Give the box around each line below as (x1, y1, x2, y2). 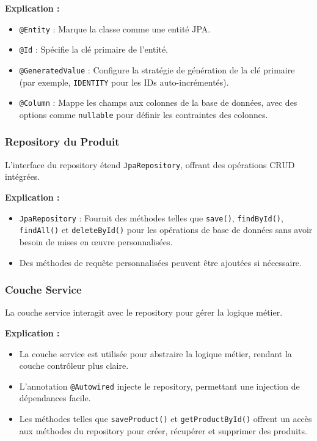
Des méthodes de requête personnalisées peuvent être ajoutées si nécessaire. (19, 256, 302, 269)
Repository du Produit (5, 134, 120, 149)
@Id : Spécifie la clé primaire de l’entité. (19, 43, 169, 56)
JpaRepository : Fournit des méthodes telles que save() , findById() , (19, 211, 283, 224)
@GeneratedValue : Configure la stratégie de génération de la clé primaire (19, 63, 295, 76)
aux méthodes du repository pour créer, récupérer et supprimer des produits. (19, 424, 307, 437)
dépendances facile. (19, 391, 91, 404)
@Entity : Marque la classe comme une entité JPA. (19, 22, 211, 35)
